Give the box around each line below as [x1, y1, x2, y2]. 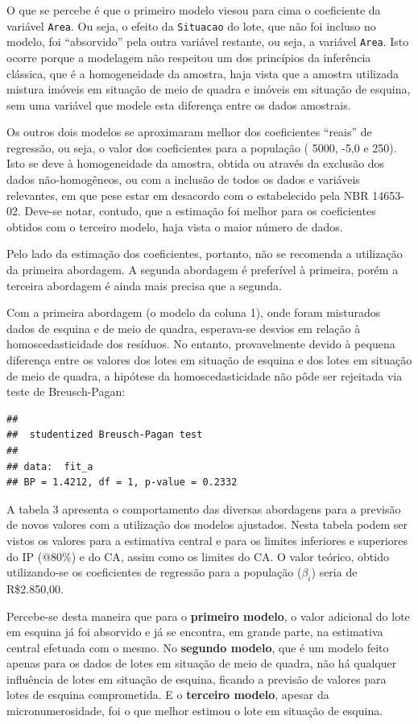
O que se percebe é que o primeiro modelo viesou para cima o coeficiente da [6, 2, 381, 18]
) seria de [311, 564, 358, 580]
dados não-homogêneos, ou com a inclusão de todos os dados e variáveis [6, 171, 360, 188]
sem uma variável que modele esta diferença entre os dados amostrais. [6, 96, 351, 113]
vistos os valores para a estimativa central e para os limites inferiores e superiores [6, 531, 408, 548]
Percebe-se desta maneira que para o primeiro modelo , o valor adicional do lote [6, 607, 410, 624]
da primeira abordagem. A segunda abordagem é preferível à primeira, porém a [6, 261, 399, 278]
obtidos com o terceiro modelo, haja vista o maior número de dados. [6, 218, 343, 235]
